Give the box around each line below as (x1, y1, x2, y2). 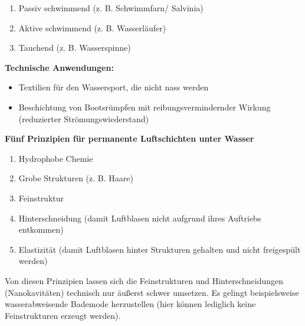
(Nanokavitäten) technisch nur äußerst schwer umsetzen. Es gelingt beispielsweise (5, 286, 299, 298)
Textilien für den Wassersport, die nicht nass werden (18, 81, 209, 93)
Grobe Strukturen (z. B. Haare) (18, 172, 133, 184)
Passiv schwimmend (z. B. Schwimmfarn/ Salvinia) (18, 2, 204, 14)
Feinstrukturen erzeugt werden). (5, 309, 121, 321)
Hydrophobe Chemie (18, 152, 93, 164)
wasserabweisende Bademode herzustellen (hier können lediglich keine (5, 298, 256, 310)
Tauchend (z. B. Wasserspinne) (18, 41, 131, 54)
